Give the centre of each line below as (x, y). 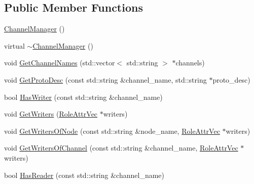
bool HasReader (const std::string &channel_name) (84, 175)
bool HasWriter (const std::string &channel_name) (83, 97)
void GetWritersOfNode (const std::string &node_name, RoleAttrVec (112, 131)
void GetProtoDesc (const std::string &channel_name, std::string (105, 79)
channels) (190, 63)
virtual (14, 45)
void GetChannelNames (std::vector (60, 63)
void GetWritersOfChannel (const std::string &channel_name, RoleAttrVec (121, 148)
